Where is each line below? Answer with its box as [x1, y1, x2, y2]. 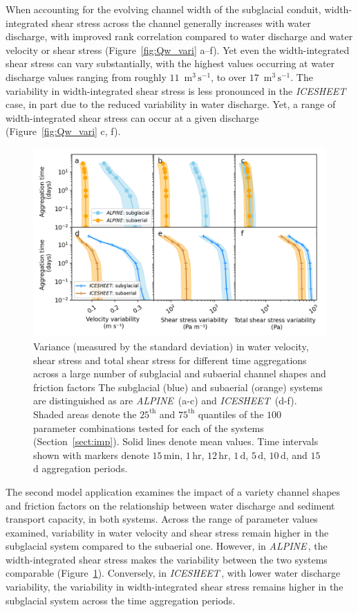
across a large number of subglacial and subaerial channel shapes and [33, 366, 326, 381]
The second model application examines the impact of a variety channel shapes [6, 484, 341, 498]
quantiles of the [198, 406, 264, 421]
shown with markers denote [33, 447, 149, 462]
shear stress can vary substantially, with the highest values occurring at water [6, 56, 335, 71]
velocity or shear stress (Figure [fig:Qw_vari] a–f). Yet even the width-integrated [6, 42, 350, 57]
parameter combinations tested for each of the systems [33, 420, 264, 435]
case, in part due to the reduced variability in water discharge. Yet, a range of [6, 97, 336, 111]
